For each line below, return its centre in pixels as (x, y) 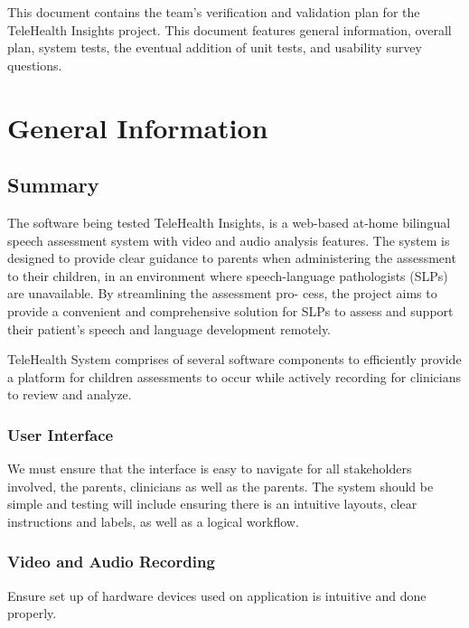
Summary (53, 185)
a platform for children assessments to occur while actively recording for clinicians (234, 376)
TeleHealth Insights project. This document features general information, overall (230, 29)
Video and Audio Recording (111, 562)
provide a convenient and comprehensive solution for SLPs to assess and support (230, 310)
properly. (32, 613)
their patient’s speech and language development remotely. (169, 328)
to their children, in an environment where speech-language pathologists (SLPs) (228, 275)
